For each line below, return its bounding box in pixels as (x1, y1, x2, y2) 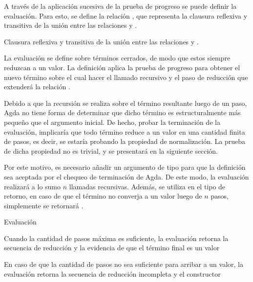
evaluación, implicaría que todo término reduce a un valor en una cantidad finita (4, 126, 245, 137)
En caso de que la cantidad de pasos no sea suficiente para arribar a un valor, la (4, 259, 243, 269)
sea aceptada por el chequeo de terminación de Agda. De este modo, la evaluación (4, 171, 249, 181)
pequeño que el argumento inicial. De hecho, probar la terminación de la (4, 117, 220, 127)
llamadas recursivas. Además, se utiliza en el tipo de (69, 181, 226, 191)
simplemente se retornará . (4, 200, 84, 210)
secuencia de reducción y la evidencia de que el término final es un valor (4, 242, 220, 253)
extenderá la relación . (4, 81, 70, 92)
